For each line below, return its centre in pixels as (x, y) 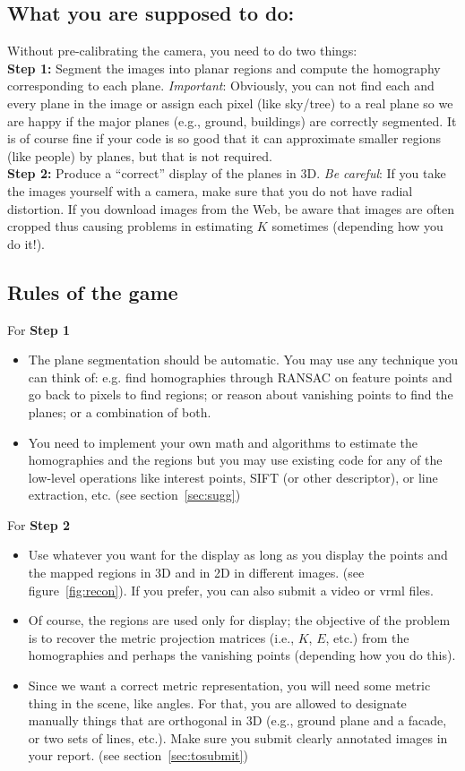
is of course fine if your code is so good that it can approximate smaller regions (224, 138)
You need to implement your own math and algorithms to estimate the (223, 442)
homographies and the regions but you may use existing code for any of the (235, 460)
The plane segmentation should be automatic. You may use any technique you (243, 360)
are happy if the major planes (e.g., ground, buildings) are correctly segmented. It (232, 120)
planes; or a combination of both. (120, 411)
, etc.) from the (367, 637)
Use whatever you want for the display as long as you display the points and (238, 555)
